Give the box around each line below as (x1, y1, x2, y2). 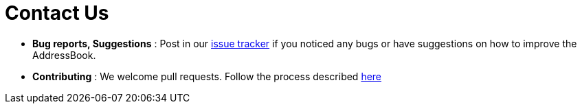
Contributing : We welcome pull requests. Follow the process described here (32, 70, 382, 82)
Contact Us (5, 1, 109, 25)
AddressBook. (32, 49, 96, 61)
